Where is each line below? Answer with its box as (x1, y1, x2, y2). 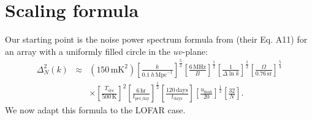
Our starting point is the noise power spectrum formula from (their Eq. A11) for (5, 33, 308, 46)
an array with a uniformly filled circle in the (5, 44, 171, 57)
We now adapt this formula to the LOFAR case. (5, 104, 186, 116)
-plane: (182, 44, 208, 57)
